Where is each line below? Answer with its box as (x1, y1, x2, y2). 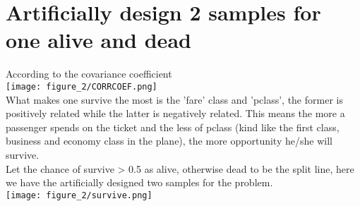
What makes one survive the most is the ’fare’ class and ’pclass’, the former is (6, 92, 343, 107)
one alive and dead (6, 25, 191, 54)
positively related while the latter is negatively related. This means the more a (6, 106, 345, 121)
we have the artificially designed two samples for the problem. (6, 175, 273, 190)
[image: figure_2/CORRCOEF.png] (6, 81, 157, 92)
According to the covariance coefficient (6, 66, 172, 81)
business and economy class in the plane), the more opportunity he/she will (6, 133, 332, 148)
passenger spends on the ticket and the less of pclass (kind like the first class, (6, 119, 340, 134)
